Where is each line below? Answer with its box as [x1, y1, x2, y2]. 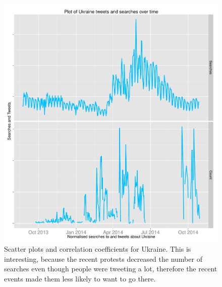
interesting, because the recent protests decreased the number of [4, 253, 202, 264]
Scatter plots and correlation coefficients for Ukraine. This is [4, 244, 191, 254]
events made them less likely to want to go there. [4, 273, 156, 283]
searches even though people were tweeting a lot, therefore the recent [4, 263, 217, 274]
